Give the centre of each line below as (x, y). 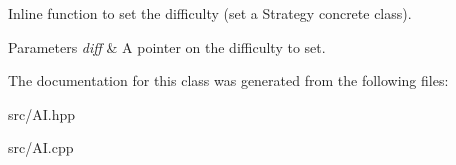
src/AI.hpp (42, 113)
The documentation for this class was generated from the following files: (228, 80)
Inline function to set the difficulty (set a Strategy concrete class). (210, 13)
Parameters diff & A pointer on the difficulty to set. (167, 46)
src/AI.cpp (41, 147)
